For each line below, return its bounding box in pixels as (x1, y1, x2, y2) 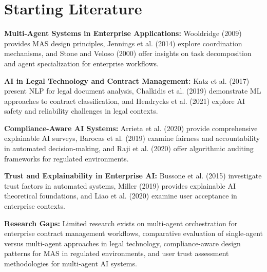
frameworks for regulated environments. (4, 153, 129, 164)
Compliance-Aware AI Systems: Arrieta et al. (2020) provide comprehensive (4, 122, 258, 133)
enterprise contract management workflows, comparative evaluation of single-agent (4, 228, 263, 239)
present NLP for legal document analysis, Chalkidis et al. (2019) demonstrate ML (4, 85, 261, 96)
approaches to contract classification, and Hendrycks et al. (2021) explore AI (4, 95, 245, 106)
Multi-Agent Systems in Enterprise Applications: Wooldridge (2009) (4, 28, 242, 39)
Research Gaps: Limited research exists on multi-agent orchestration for (4, 217, 238, 228)
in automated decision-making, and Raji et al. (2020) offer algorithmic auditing (4, 143, 254, 154)
